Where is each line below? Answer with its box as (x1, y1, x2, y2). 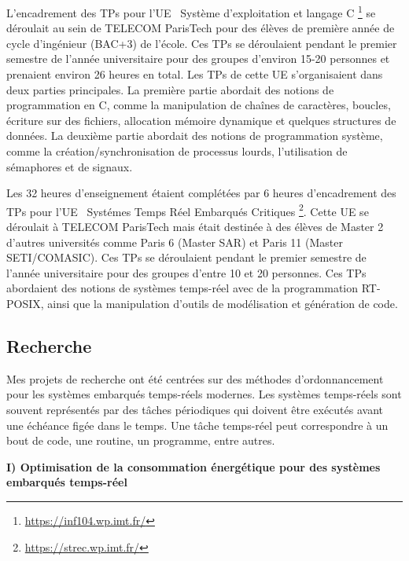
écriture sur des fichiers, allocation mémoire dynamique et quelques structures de (6, 112, 396, 128)
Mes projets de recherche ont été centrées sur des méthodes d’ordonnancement (6, 370, 384, 387)
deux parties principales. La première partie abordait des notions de (6, 81, 334, 97)
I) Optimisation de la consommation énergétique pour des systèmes (6, 458, 381, 475)
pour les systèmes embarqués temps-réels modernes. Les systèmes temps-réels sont (6, 386, 402, 402)
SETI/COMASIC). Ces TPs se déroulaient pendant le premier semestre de (6, 249, 367, 266)
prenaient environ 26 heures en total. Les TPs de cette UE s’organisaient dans (6, 66, 383, 82)
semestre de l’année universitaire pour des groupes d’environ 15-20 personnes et (6, 50, 390, 67)
